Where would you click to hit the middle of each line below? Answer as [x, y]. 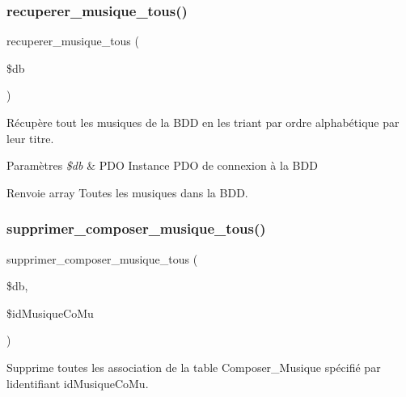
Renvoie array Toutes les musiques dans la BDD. [127, 192]
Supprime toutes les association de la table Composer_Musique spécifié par [194, 367]
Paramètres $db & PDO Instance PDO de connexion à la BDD [162, 165]
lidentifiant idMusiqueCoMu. [78, 383]
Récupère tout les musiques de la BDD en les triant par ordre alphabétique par [203, 122]
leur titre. [30, 138]
